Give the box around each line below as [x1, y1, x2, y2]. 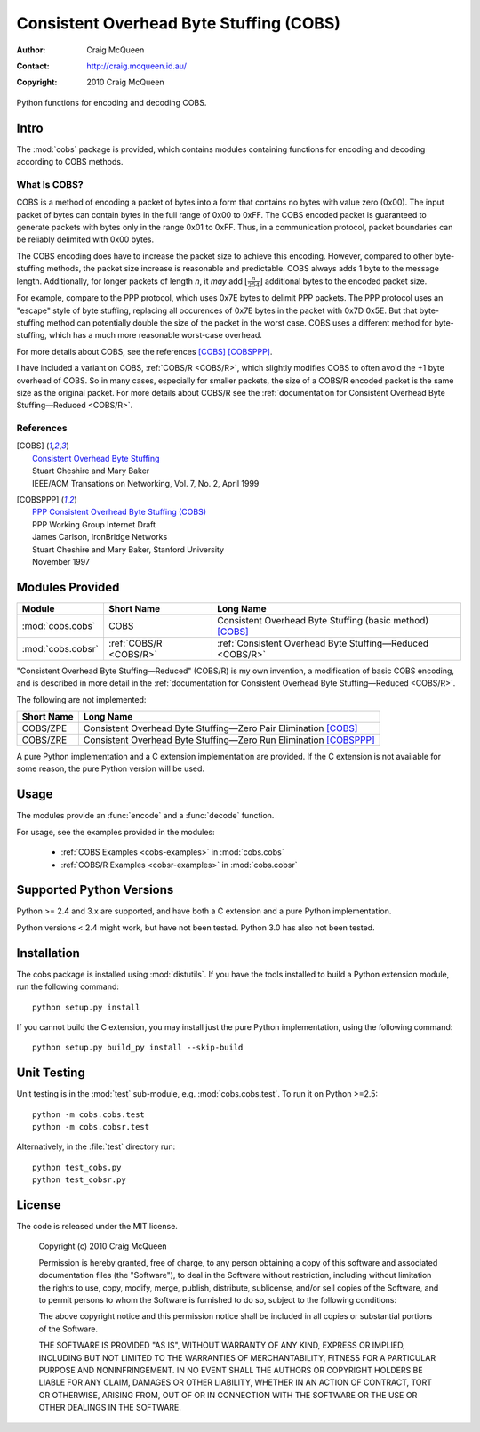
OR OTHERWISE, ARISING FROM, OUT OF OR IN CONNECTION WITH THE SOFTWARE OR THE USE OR [38, 1389, 418, 1400]
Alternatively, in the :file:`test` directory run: [16, 1141, 176, 1152]
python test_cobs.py [32, 1162, 122, 1172]
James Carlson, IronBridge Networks [32, 532, 168, 543]
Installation [16, 945, 80, 961]
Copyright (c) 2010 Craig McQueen [38, 1241, 168, 1251]
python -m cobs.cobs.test [32, 1109, 146, 1120]
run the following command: [16, 981, 120, 992]
